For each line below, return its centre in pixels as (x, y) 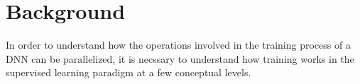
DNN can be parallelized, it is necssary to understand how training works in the (180, 58)
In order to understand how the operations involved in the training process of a (178, 45)
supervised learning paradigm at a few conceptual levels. (129, 72)
